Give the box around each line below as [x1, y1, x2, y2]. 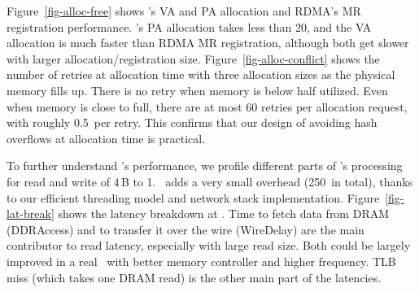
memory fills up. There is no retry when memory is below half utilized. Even [7, 81, 388, 98]
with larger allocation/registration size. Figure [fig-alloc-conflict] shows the [7, 50, 380, 67]
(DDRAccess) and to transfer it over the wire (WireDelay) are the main [7, 220, 364, 238]
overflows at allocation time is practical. [7, 129, 206, 146]
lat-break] [7, 205, 55, 222]
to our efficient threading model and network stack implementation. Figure [7, 189, 380, 206]
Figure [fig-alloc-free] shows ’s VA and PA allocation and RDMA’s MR [7, 2, 361, 19]
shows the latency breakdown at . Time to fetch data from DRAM [58, 205, 390, 222]
